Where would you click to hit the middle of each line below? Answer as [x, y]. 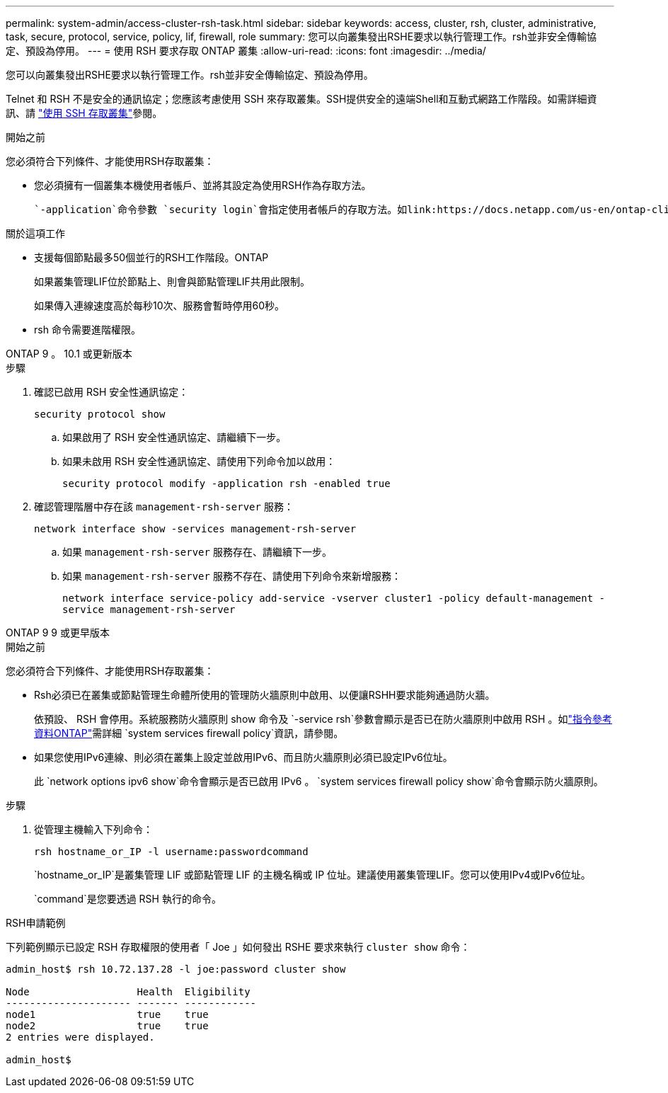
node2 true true [107, 1026]
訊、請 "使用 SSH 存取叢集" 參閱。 [84, 113]
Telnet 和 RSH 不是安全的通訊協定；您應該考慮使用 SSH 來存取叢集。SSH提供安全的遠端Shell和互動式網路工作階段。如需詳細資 [301, 99]
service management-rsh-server [149, 610]
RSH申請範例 [36, 923]
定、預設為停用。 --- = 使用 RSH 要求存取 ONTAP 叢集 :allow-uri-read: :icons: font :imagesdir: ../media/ [246, 51]
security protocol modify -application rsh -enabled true [226, 483]
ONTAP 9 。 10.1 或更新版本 [69, 354]
